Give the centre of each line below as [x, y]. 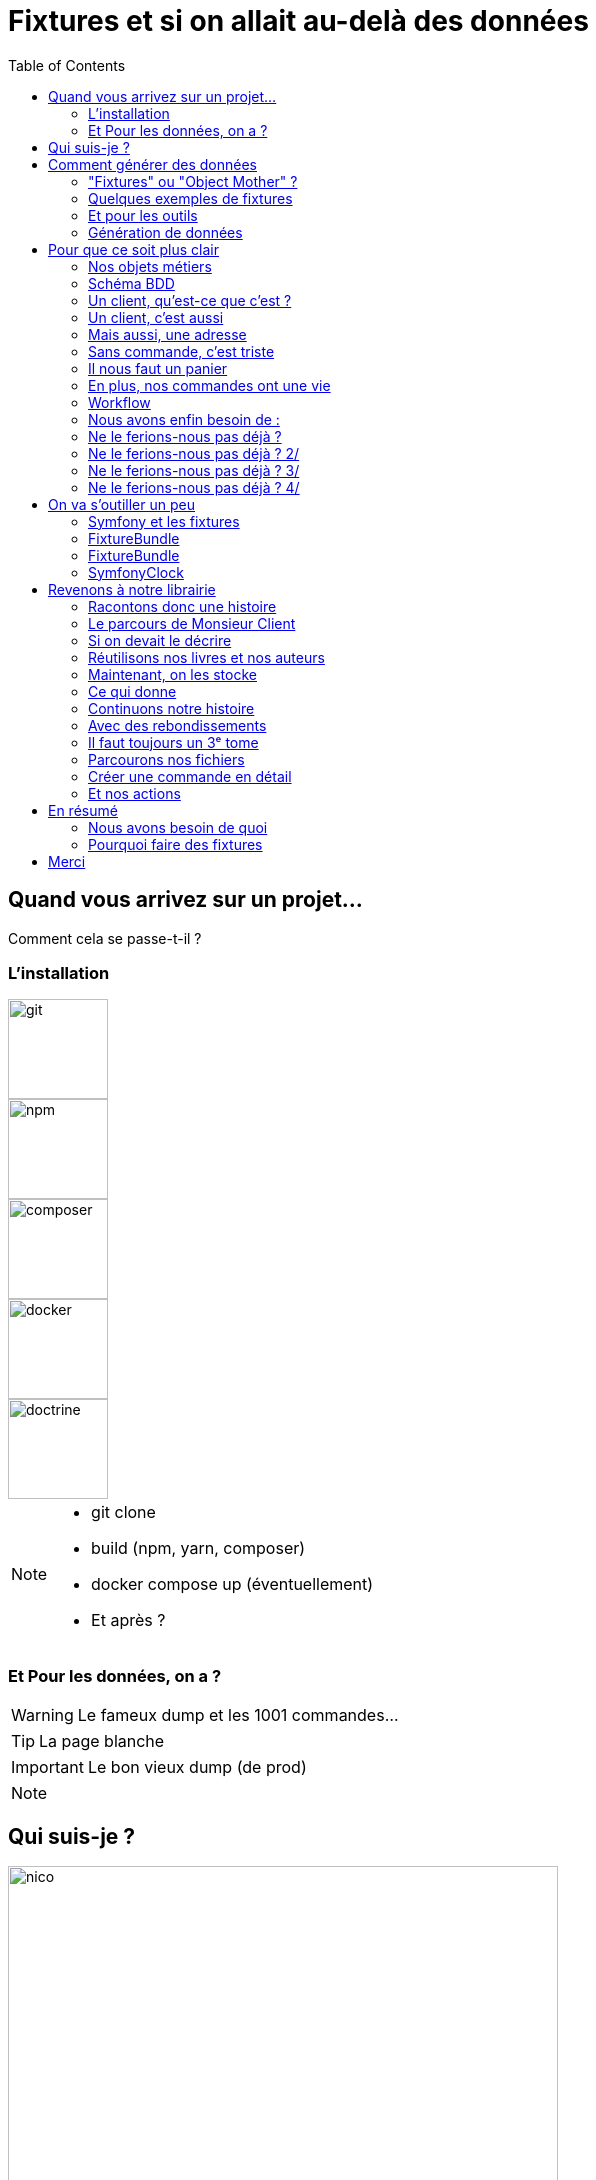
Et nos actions [134, 793]
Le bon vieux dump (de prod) [197, 1767]
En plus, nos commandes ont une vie [209, 385]
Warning [42, 1715]
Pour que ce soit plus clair [133, 249]
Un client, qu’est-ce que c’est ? [190, 300]
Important [47, 1767]
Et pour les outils [143, 215]
